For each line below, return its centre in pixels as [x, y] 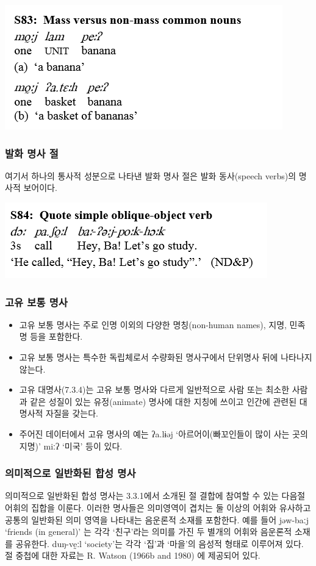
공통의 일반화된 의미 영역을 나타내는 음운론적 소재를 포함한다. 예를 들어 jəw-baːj [157, 519]
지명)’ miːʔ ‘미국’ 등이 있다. [71, 446]
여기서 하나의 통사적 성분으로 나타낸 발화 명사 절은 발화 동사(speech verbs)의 [151, 175]
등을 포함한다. [56, 336]
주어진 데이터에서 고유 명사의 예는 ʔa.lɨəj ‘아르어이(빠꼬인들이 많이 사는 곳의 [163, 433]
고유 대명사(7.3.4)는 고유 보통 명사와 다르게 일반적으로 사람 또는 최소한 [154, 389]
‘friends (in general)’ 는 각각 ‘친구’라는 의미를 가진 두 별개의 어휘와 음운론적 [149, 532]
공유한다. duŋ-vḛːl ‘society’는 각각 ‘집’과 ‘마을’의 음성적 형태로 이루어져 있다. [160, 543]
